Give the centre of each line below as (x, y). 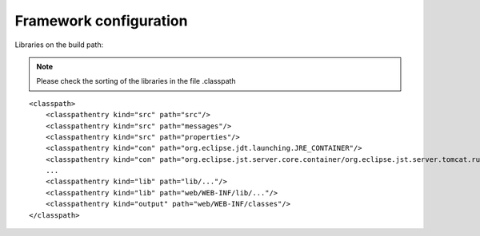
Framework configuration (101, 21)
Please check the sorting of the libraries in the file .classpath (136, 81)
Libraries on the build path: (59, 45)
